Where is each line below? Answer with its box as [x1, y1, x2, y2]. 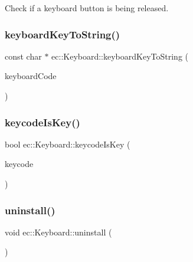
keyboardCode [5, 70, 57, 82]
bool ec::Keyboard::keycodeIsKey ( [5, 137, 130, 150]
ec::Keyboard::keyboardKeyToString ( [51, 50, 189, 62]
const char [5, 50, 42, 62]
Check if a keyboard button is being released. [5, 2, 169, 14]
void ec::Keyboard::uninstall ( [5, 225, 112, 238]
